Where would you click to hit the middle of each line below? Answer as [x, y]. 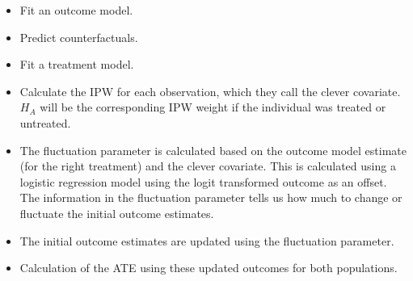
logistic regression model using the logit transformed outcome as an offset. [203, 181]
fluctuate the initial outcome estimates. [117, 213]
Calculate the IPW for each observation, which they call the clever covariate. [210, 91]
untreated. [45, 122]
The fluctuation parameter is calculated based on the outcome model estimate [213, 150]
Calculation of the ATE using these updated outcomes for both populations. [209, 268]
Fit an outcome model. [76, 10]
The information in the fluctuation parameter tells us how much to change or [211, 197]
